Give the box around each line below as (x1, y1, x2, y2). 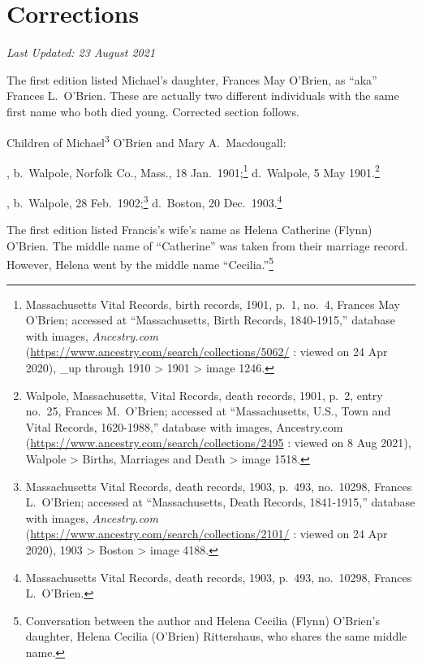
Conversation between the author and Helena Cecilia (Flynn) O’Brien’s (25, 611, 381, 628)
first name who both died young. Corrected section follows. (6, 102, 299, 120)
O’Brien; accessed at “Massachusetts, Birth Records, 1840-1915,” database (25, 311, 395, 328)
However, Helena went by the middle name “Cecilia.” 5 (6, 254, 273, 273)
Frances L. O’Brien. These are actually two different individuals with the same (6, 87, 399, 104)
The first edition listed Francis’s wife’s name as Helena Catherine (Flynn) (6, 221, 372, 238)
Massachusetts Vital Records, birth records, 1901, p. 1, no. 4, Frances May (25, 295, 400, 312)
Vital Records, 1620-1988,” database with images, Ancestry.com (25, 418, 343, 435)
